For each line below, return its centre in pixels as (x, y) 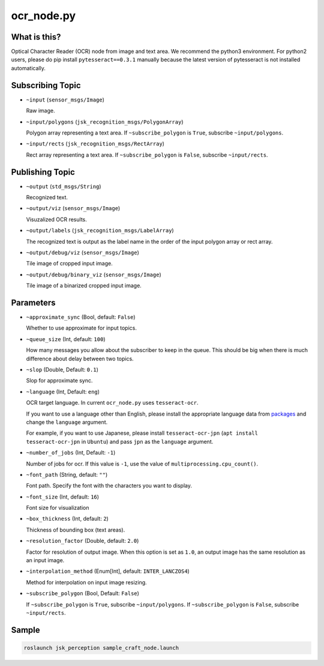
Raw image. (40, 110)
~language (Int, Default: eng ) (63, 392)
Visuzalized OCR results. (56, 219)
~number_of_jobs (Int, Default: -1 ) (71, 453)
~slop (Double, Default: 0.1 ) (62, 369)
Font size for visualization (58, 508)
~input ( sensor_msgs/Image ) (65, 100)
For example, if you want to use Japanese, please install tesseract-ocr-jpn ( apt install (142, 433)
